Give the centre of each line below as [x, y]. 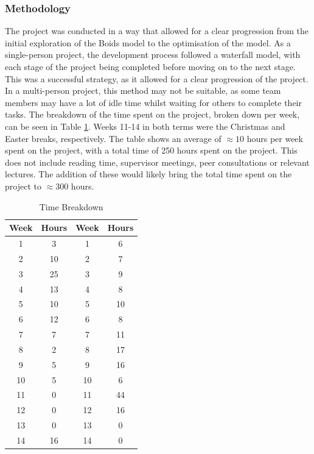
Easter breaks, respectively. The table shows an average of [113, 138]
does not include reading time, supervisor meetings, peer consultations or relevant [157, 162]
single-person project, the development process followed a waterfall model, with [153, 55]
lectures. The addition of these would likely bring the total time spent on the [148, 174]
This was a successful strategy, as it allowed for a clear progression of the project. [157, 78]
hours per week [275, 138]
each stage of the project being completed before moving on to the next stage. [150, 66]
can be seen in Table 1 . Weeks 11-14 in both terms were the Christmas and [145, 126]
